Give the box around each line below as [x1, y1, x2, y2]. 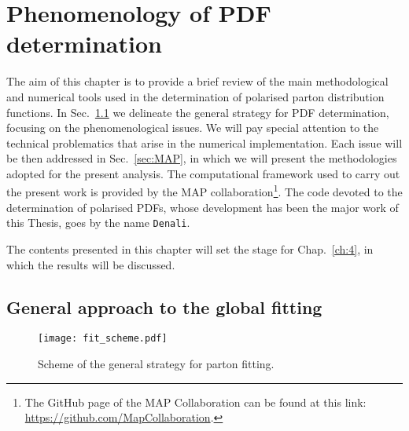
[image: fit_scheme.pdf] [38, 333, 168, 345]
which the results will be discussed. [6, 256, 175, 272]
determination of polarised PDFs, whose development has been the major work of [6, 199, 399, 215]
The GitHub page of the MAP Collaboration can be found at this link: [24, 393, 367, 410]
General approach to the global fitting [6, 294, 322, 319]
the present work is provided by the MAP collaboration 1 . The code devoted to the [6, 181, 403, 200]
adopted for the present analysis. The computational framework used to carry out [6, 165, 400, 181]
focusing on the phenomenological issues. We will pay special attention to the [6, 119, 379, 136]
